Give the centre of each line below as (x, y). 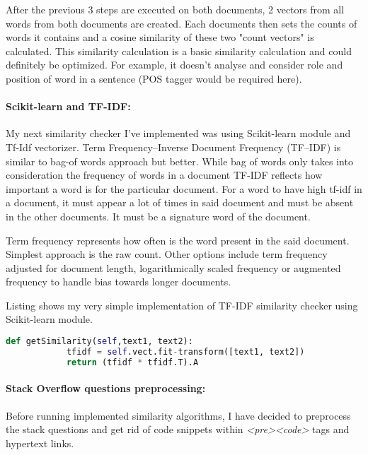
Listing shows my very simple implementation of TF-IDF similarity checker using (182, 305)
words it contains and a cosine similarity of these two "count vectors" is (160, 37)
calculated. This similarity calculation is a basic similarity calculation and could (179, 51)
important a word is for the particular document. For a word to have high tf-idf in (184, 188)
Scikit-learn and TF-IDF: (68, 106)
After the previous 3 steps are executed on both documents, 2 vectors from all (175, 9)
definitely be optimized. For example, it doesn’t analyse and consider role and (174, 65)
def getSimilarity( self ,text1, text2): (99, 342)
